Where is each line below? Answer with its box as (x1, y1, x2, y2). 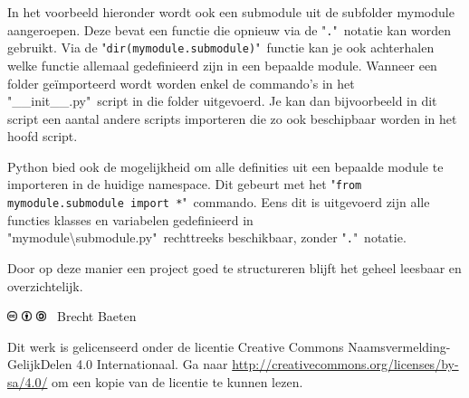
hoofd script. (7, 127, 78, 146)
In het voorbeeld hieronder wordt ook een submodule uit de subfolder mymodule (7, 3, 455, 21)
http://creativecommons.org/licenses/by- (232, 355, 459, 374)
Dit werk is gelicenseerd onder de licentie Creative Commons (7, 336, 344, 355)
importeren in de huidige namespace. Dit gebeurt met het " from (7, 175, 362, 194)
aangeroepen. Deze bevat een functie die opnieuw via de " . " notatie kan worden (7, 20, 452, 39)
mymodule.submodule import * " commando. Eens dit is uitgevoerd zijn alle (7, 193, 430, 212)
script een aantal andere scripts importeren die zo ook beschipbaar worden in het (7, 109, 457, 128)
